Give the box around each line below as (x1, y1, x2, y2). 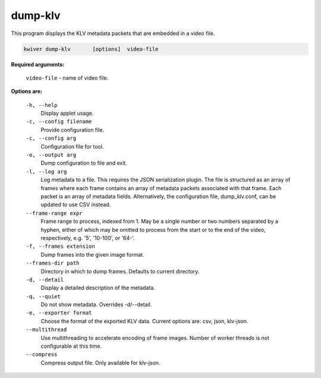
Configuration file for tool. (40, 143, 104, 150)
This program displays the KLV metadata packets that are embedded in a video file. (11, 30, 215, 37)
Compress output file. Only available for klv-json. (40, 359, 160, 366)
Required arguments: (11, 61, 65, 68)
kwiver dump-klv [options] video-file (23, 45, 159, 52)
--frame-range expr (26, 210, 83, 216)
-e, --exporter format (26, 310, 92, 316)
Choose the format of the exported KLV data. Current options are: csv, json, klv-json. (40, 317, 248, 325)
